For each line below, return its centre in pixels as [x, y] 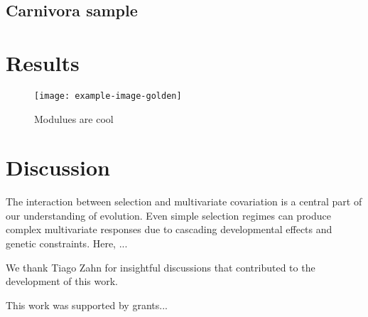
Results [43, 62]
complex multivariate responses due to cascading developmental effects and [169, 229]
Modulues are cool [74, 118]
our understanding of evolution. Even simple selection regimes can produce [169, 215]
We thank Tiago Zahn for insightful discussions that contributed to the [161, 267]
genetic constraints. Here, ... [67, 243]
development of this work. [62, 281]
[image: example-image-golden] [108, 96]
